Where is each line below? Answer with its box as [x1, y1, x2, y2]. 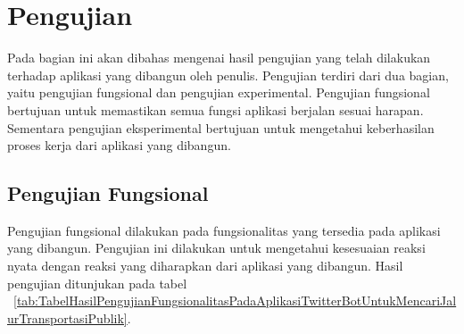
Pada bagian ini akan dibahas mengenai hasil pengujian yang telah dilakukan [7, 48, 431, 67]
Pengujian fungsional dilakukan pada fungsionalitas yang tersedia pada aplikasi [7, 221, 441, 239]
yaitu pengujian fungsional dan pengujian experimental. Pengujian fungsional [7, 83, 430, 102]
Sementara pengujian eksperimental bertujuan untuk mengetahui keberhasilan [7, 118, 435, 137]
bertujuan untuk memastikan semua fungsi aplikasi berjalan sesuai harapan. [7, 100, 424, 119]
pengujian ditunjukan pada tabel [7, 273, 187, 292]
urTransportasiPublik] [7, 308, 128, 327]
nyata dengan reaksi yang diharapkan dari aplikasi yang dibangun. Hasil [7, 256, 403, 275]
